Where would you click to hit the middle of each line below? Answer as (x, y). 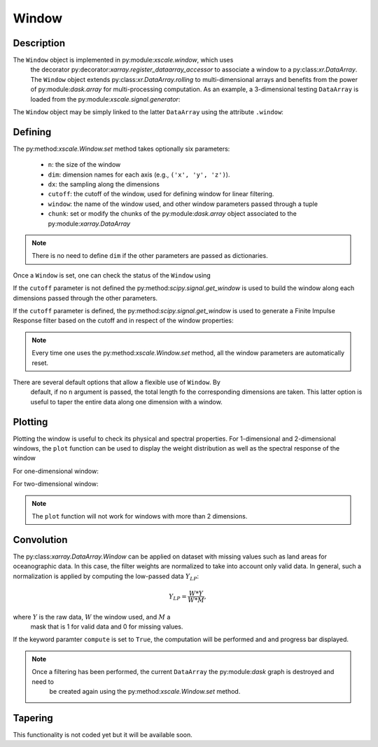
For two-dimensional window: (56, 484)
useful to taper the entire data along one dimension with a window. (127, 402)
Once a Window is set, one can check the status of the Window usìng (112, 275)
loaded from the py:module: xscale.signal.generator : (105, 99)
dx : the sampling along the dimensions (104, 184)
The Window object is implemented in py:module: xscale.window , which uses (123, 60)
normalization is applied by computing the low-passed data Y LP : (106, 577)
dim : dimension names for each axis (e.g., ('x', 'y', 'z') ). (139, 174)
